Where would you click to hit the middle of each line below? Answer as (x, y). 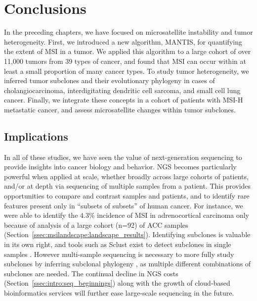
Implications (36, 136)
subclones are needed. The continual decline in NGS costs (91, 273)
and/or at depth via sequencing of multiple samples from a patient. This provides (128, 186)
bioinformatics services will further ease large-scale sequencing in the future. (119, 292)
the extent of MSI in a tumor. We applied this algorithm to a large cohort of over (128, 51)
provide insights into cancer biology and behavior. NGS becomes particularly (120, 167)
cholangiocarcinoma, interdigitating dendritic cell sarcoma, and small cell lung (122, 90)
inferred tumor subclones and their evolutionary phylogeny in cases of (109, 80)
